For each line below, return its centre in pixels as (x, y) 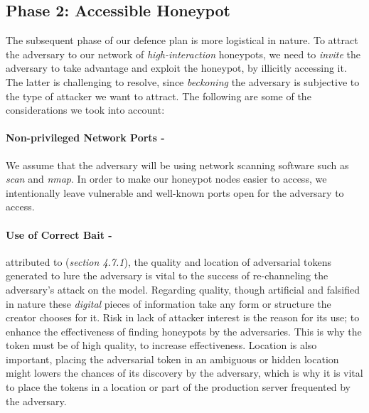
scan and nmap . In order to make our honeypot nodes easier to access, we (166, 179)
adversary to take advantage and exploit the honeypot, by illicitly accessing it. (176, 68)
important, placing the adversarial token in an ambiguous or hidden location (172, 359)
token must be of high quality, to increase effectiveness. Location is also (161, 345)
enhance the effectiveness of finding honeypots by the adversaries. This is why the (184, 331)
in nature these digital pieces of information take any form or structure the (169, 303)
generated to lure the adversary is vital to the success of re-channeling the (167, 275)
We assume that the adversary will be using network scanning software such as (177, 165)
